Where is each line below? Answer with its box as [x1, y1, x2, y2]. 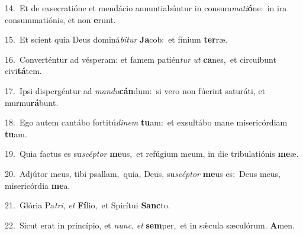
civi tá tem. [5, 65, 42, 77]
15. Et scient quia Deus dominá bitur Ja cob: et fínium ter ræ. [5, 33, 228, 46]
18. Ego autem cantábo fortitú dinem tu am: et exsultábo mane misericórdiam [5, 116, 288, 128]
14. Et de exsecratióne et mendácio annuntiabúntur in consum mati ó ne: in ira [5, 2, 287, 14]
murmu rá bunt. [5, 96, 59, 108]
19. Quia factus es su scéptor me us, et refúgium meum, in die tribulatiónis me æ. [5, 147, 299, 160]
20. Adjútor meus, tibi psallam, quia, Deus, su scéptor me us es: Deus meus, [5, 167, 281, 179]
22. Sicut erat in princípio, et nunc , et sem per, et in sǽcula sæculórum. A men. [5, 218, 295, 231]
